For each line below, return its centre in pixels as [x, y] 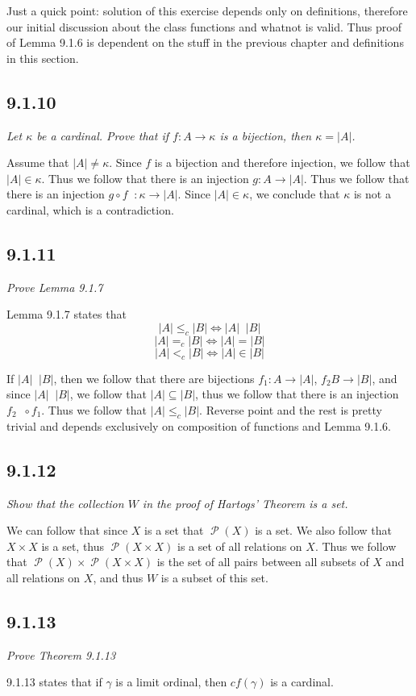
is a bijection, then [266, 135]
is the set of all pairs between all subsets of [263, 562]
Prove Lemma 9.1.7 [55, 287]
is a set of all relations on [240, 546]
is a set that [174, 530]
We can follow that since [67, 530]
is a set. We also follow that [323, 530]
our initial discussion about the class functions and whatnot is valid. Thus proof [204, 26]
